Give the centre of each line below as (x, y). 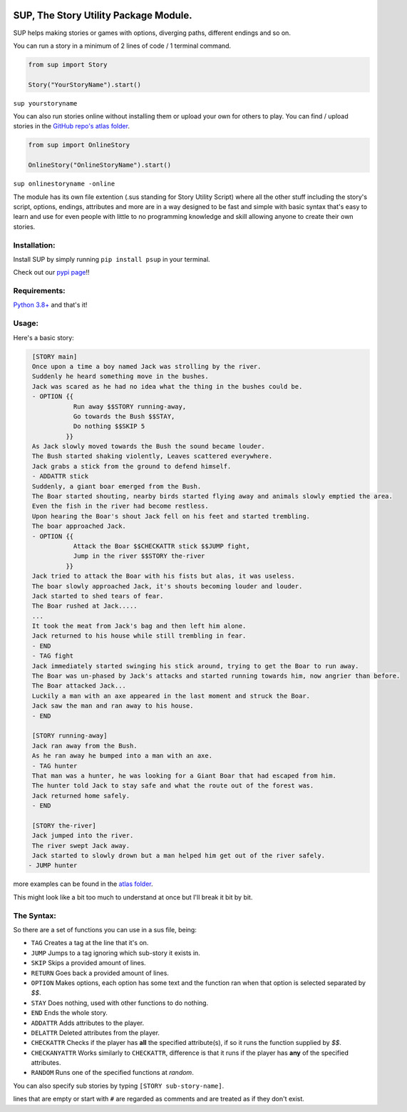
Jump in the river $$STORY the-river (139, 556)
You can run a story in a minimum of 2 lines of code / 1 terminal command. (122, 46)
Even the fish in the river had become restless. (121, 506)
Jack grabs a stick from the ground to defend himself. (132, 466)
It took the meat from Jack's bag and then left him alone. (139, 626)
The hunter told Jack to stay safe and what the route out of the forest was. (173, 786)
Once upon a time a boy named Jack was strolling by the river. (147, 366)
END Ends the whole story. (69, 1013)
